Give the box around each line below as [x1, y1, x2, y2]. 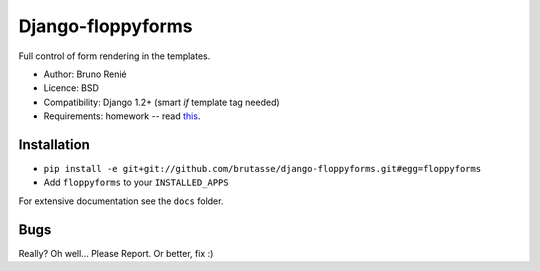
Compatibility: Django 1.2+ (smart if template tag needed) [43, 96, 280, 108]
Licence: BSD [43, 82, 100, 94]
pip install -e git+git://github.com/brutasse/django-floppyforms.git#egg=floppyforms [43, 163, 482, 175]
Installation [18, 136, 90, 153]
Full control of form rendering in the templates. [18, 50, 211, 62]
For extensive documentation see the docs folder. [18, 195, 224, 207]
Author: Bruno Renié [43, 68, 127, 80]
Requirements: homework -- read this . [43, 110, 201, 122]
